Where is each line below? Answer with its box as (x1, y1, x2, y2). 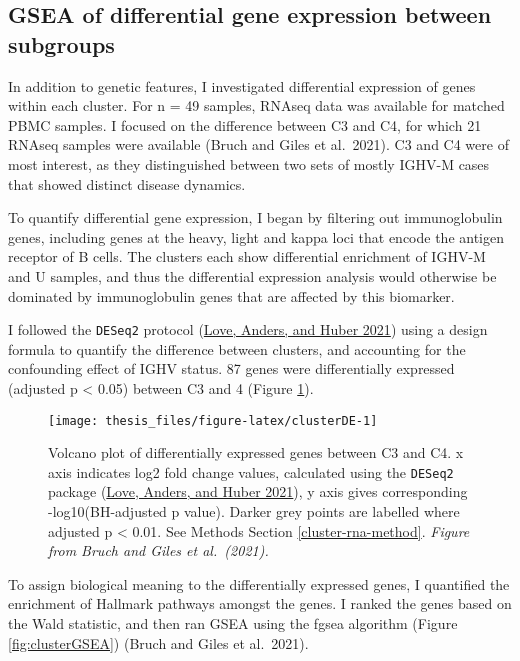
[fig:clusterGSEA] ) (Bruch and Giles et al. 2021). (8, 632, 309, 653)
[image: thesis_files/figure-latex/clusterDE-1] (48, 413, 378, 428)
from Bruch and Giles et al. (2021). (48, 540, 269, 561)
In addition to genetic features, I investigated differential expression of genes (8, 75, 476, 96)
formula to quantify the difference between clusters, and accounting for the (8, 338, 466, 359)
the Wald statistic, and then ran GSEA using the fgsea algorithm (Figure (8, 613, 458, 634)
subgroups (8, 28, 115, 59)
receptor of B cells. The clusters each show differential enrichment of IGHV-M (8, 246, 486, 267)
